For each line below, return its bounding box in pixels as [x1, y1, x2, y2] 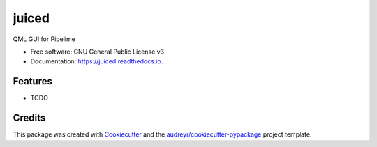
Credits [13, 112, 46, 124]
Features [13, 75, 52, 87]
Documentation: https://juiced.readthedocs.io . [30, 57, 163, 65]
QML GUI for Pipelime [13, 35, 76, 43]
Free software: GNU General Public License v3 [30, 47, 165, 56]
